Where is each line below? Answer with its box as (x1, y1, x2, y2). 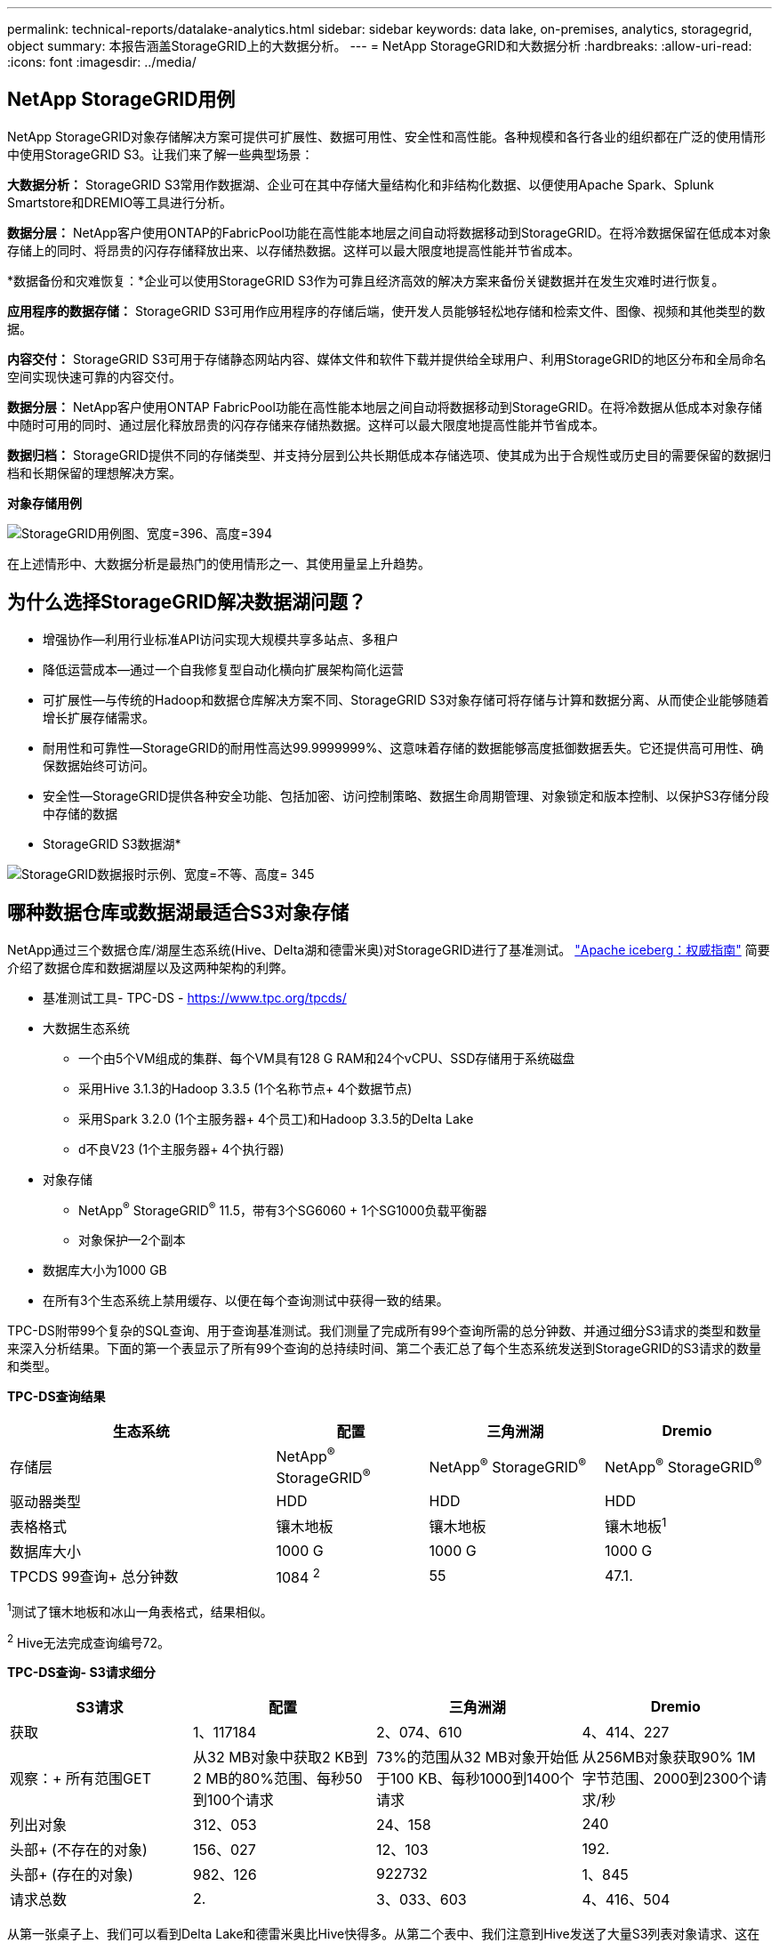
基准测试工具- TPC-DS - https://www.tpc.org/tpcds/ (43, 989, 347, 1005)
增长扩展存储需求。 (43, 709, 155, 725)
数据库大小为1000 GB (43, 1262, 167, 1278)
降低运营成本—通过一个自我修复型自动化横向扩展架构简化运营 (43, 661, 404, 677)
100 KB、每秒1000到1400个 (390, 1770, 574, 1788)
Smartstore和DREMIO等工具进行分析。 (7, 194, 233, 210)
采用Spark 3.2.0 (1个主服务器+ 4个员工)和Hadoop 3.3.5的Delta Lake (78, 1110, 474, 1126)
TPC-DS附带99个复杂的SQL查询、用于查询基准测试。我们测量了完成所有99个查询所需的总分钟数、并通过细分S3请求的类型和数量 (7, 1323, 761, 1339)
